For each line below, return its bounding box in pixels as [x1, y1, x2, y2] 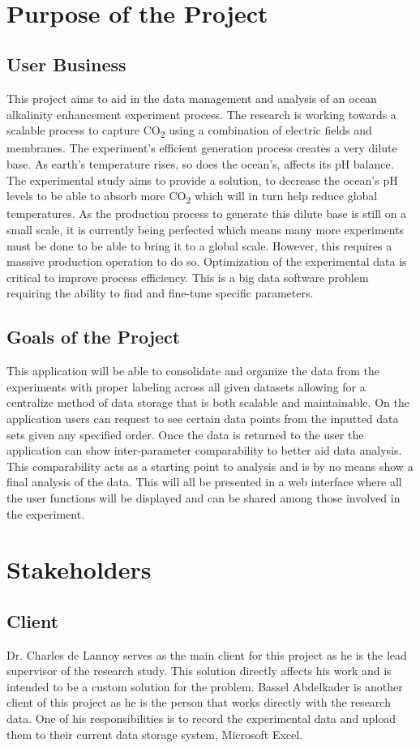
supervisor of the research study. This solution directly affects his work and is [6, 662, 392, 679]
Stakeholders [6, 553, 152, 586]
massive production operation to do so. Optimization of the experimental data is [6, 253, 407, 270]
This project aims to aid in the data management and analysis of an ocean [6, 90, 377, 107]
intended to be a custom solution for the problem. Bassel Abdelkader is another [6, 677, 403, 695]
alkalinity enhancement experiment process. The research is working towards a [6, 105, 396, 122]
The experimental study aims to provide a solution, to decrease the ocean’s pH [6, 171, 398, 188]
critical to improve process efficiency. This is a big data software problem [6, 268, 369, 285]
